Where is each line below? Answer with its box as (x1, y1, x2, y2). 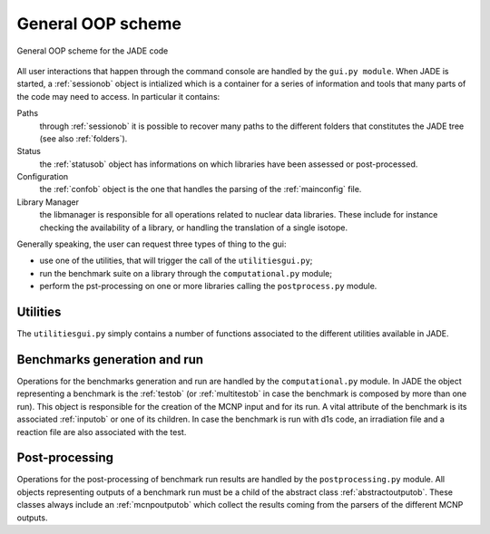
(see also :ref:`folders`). (39, 132, 128, 144)
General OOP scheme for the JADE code (16, 45, 169, 56)
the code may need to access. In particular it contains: (16, 91, 220, 102)
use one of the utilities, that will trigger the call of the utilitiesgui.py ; (39, 255, 313, 267)
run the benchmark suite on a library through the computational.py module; (39, 267, 333, 278)
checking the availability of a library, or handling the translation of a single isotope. (39, 222, 348, 233)
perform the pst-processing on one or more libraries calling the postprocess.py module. (39, 281, 377, 292)
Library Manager (16, 196, 79, 208)
